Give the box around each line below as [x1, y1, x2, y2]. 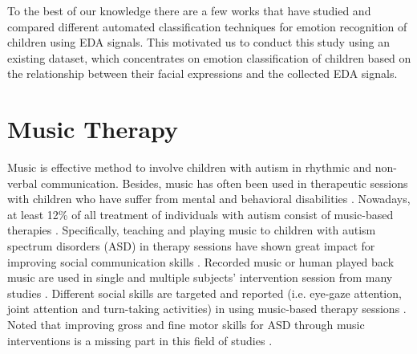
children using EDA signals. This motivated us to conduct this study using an [7, 34, 391, 51]
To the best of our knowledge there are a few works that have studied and [7, 2, 371, 18]
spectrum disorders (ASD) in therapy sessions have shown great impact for [7, 238, 375, 254]
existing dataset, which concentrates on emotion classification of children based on [7, 49, 411, 66]
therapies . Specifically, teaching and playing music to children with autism [7, 222, 376, 238]
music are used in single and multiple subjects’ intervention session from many [7, 269, 393, 286]
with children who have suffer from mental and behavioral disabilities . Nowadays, [7, 190, 411, 207]
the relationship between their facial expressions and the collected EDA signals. [7, 65, 398, 82]
